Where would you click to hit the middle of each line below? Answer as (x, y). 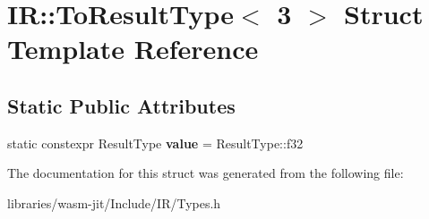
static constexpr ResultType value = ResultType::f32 (155, 143)
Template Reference (133, 49)
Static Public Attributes (121, 105)
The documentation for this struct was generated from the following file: (206, 173)
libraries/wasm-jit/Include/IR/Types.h (114, 202)
